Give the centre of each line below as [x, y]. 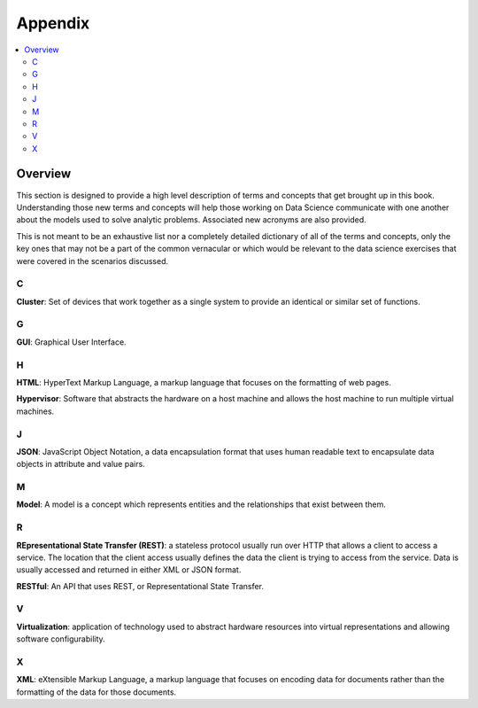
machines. [35, 411]
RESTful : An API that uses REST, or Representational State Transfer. [140, 586]
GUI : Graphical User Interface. [72, 342]
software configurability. [61, 639]
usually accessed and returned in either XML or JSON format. [129, 570]
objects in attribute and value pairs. [81, 464]
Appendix [53, 23]
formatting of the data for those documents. [96, 692]
